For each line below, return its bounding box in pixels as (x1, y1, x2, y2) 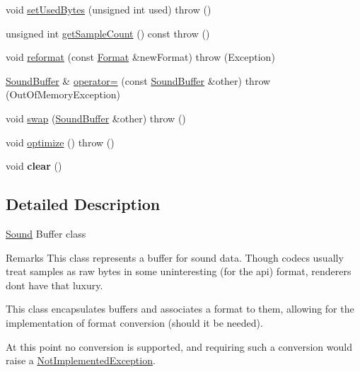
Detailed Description (6, 193, 161, 215)
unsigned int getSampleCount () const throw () (6, 25, 210, 40)
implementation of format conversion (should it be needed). (6, 315, 263, 330)
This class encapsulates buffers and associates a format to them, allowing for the (6, 301, 354, 316)
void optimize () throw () (6, 134, 115, 149)
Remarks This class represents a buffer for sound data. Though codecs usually (6, 250, 344, 265)
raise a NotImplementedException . (6, 353, 156, 368)
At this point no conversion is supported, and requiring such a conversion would (6, 339, 352, 354)
